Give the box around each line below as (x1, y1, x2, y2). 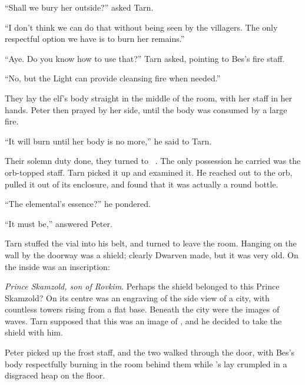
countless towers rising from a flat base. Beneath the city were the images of (5, 303, 280, 315)
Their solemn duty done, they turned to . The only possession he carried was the (5, 154, 301, 167)
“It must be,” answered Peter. (5, 217, 112, 229)
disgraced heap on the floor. (5, 369, 105, 381)
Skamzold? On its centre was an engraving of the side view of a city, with (5, 291, 270, 304)
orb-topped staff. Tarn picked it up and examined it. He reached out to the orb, (5, 166, 293, 178)
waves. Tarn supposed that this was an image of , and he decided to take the (5, 314, 282, 327)
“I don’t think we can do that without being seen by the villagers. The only (5, 21, 278, 33)
